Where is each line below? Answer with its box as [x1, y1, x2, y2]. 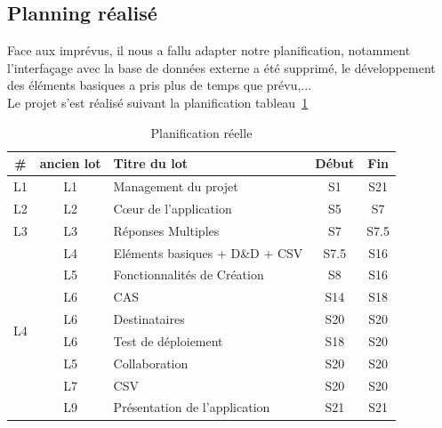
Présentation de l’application [113, 398, 270, 416]
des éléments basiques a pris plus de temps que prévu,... [7, 76, 312, 94]
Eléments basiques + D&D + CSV [113, 243, 303, 262]
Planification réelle [150, 123, 253, 141]
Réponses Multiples [113, 221, 220, 239]
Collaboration [113, 353, 189, 372]
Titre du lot [113, 154, 188, 173]
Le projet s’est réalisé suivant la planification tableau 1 [7, 93, 309, 111]
